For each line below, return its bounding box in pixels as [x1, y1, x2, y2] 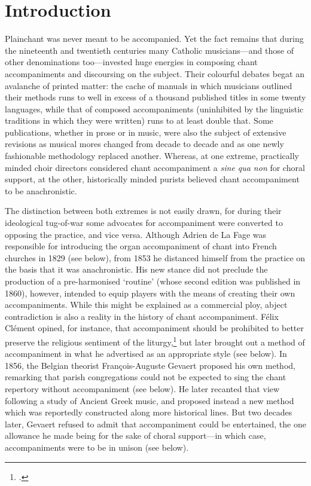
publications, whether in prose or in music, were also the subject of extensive [5, 126, 286, 138]
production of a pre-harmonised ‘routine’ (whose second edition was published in [5, 275, 301, 287]
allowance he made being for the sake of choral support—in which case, [5, 429, 266, 442]
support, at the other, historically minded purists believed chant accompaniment [5, 173, 300, 185]
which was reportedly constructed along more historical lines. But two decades [5, 406, 292, 418]
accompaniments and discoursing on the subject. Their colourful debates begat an [5, 67, 305, 80]
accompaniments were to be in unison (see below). [5, 441, 189, 453]
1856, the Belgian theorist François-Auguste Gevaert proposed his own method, [5, 359, 295, 371]
